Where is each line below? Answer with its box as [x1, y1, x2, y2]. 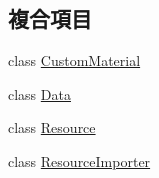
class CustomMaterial [8, 50, 141, 71]
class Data [8, 83, 71, 104]
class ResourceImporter [8, 150, 151, 171]
